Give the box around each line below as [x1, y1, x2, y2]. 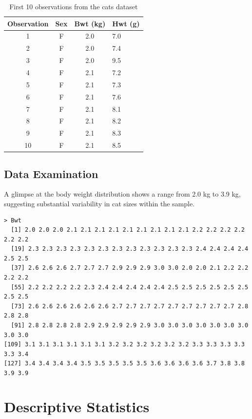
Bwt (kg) [74, 18, 106, 28]
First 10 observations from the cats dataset [9, 1, 138, 11]
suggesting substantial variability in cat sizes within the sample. [4, 198, 195, 208]
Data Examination [4, 166, 98, 181]
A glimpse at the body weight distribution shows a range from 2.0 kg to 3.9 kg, [4, 189, 241, 199]
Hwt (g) [112, 18, 140, 28]
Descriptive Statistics [4, 396, 150, 416]
